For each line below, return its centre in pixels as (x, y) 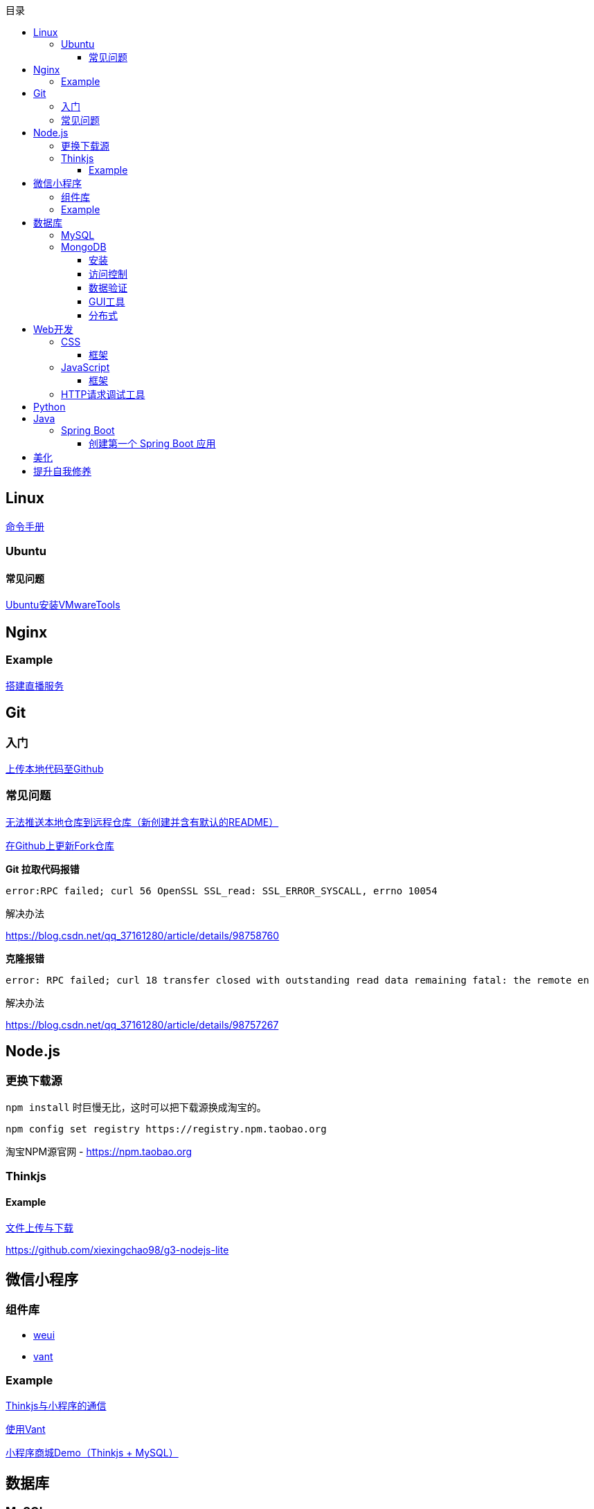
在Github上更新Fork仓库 (60, 845)
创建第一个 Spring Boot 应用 (152, 443)
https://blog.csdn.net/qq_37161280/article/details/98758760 (143, 935)
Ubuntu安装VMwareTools (63, 605)
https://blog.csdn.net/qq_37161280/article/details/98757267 (142, 1024)
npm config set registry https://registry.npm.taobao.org (166, 1129)
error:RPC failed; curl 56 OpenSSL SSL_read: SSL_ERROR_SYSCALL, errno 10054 (222, 891)
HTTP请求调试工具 (103, 394)
